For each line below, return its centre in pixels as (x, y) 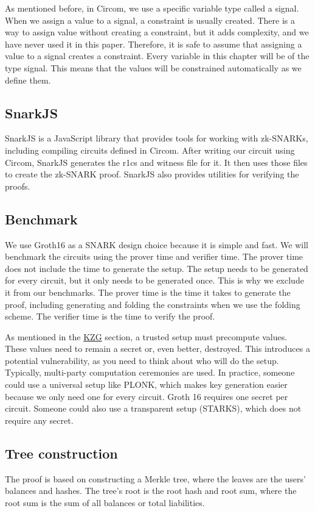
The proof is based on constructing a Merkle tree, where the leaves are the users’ (155, 478)
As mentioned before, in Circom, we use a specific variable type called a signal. (152, 8)
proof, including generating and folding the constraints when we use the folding (153, 304)
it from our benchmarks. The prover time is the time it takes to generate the (148, 292)
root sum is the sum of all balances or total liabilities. (105, 502)
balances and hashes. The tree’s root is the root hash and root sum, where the (151, 491)
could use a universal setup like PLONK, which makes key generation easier (146, 384)
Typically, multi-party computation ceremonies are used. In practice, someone (150, 372)
